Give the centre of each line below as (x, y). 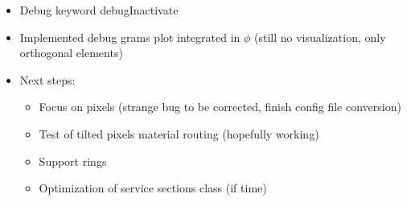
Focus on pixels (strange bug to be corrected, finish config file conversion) (220, 107)
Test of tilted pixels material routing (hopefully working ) (179, 133)
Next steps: (47, 79)
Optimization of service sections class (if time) (153, 188)
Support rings (73, 161)
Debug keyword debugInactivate (99, 10)
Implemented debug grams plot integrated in (130, 37)
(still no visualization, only (320, 37)
